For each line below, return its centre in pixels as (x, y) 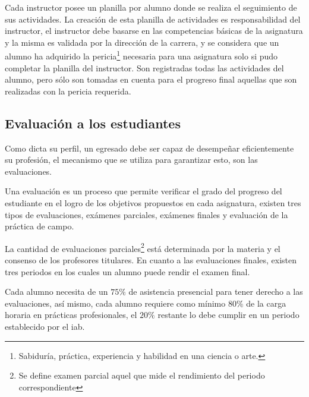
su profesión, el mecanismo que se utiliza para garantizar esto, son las (131, 160)
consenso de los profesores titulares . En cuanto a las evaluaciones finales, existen (151, 260)
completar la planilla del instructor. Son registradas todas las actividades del (144, 67)
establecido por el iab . (45, 326)
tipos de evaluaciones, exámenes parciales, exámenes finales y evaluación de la (146, 214)
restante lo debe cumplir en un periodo (228, 315)
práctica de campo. (40, 226)
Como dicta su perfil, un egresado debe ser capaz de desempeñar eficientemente (149, 148)
